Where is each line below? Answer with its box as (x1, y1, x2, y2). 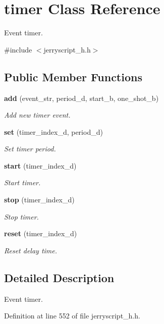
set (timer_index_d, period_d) (4, 126, 103, 137)
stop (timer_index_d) (4, 194, 75, 205)
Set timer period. (4, 143, 56, 154)
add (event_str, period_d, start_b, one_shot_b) (4, 92, 159, 103)
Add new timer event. (4, 110, 71, 120)
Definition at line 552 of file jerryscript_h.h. (4, 310, 140, 321)
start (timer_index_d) (4, 160, 77, 171)
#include (4, 44, 32, 55)
